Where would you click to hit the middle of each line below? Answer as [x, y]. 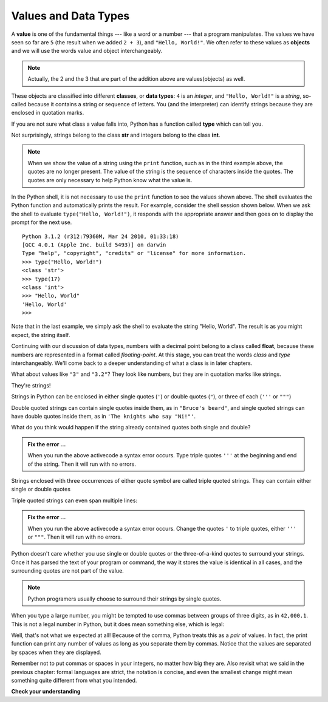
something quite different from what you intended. [74, 680]
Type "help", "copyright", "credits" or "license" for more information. [134, 253]
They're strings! [31, 385]
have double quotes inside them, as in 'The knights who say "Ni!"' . [103, 416]
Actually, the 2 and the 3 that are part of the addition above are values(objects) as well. [136, 79]
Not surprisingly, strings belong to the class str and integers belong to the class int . [116, 135]
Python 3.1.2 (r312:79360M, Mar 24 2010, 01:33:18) [101, 236]
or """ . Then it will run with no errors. [75, 537]
